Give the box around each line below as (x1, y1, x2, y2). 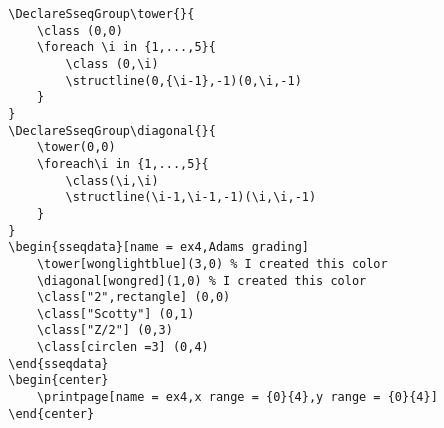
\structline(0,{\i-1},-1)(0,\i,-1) (65, 73, 302, 88)
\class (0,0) (36, 23, 123, 38)
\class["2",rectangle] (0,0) (36, 290, 231, 305)
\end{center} (8, 406, 95, 421)
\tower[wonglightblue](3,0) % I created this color (36, 256, 388, 271)
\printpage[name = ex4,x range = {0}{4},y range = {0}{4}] (36, 390, 438, 405)
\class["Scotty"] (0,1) (36, 306, 195, 321)
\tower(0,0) (36, 140, 116, 155)
